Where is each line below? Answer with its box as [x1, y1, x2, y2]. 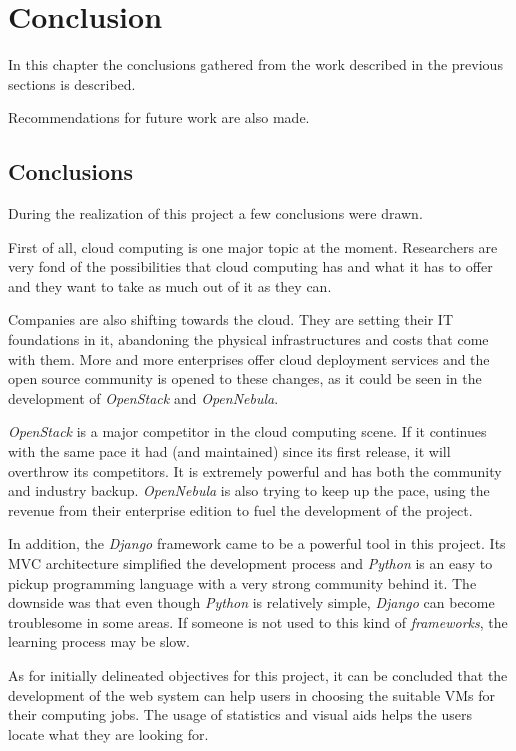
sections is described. [8, 73, 136, 94]
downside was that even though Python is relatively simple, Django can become [8, 592, 495, 613]
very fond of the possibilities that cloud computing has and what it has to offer [8, 256, 493, 277]
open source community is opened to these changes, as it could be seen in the [8, 368, 482, 389]
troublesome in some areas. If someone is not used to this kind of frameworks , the [8, 611, 508, 632]
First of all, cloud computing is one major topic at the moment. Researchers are [8, 236, 498, 257]
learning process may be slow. [8, 631, 190, 652]
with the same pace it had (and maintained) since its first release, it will [8, 441, 451, 462]
